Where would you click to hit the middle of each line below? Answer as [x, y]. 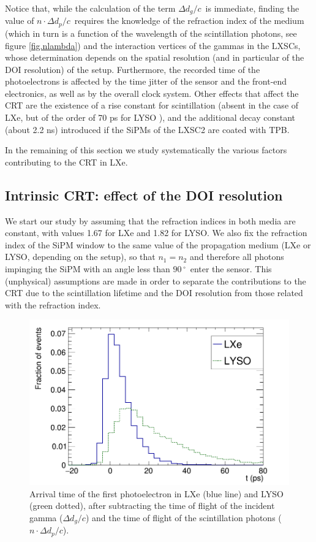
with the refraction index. [53, 304]
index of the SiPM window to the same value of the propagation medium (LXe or [158, 244]
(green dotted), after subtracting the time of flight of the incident [152, 506]
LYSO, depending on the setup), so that [80, 257]
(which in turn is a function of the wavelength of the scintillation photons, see [151, 33]
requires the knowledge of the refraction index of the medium [189, 21]
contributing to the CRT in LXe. [66, 162]
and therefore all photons [237, 257]
